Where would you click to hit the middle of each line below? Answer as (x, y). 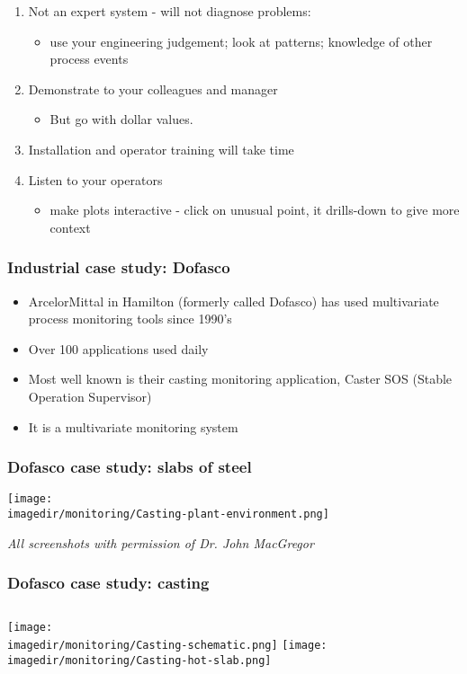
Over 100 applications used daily (118, 348)
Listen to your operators (95, 179)
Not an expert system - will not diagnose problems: (170, 11)
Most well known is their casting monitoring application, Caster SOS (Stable (240, 379)
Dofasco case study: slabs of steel (130, 467)
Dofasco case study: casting (108, 583)
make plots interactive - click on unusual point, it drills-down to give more (255, 210)
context (70, 227)
